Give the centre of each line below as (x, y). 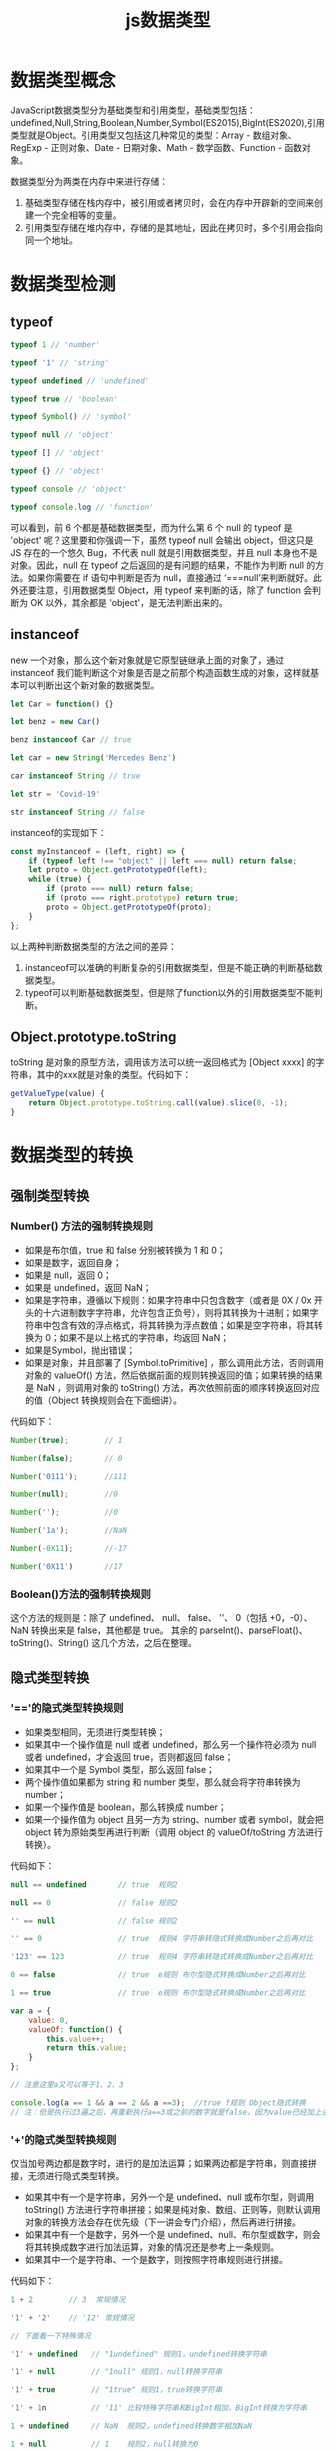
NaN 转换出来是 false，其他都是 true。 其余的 (104, 1630)
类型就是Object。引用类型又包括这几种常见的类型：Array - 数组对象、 (153, 135)
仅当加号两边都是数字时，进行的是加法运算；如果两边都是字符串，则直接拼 (163, 2163)
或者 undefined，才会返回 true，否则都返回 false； (129, 1757)
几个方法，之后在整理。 (148, 1643)
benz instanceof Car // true (71, 740)
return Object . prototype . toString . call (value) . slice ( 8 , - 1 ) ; (158, 1103)
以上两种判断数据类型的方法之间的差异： (93, 946)
